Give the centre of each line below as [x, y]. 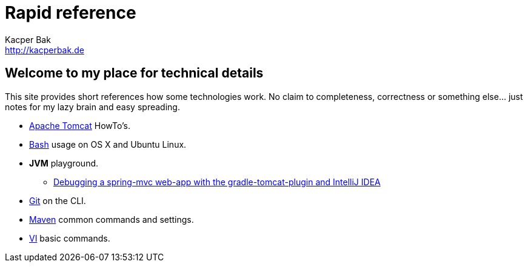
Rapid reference [71, 13]
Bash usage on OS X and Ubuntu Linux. [108, 144]
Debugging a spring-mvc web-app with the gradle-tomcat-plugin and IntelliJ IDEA [217, 182]
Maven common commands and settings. [112, 219]
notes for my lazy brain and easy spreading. [92, 107]
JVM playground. [64, 163]
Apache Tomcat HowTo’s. [80, 125]
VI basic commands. [70, 238]
